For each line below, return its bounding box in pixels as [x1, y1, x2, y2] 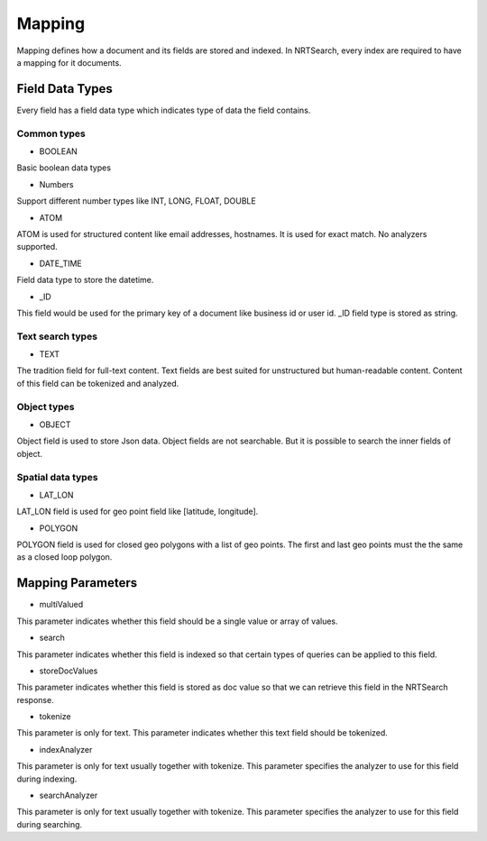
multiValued [39, 599, 84, 610]
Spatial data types [16, 471, 98, 483]
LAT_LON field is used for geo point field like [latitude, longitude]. [16, 506, 259, 517]
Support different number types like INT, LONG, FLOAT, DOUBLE [16, 196, 256, 206]
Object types [16, 400, 76, 413]
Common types [16, 127, 86, 140]
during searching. [16, 818, 83, 829]
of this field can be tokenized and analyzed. [16, 378, 179, 389]
